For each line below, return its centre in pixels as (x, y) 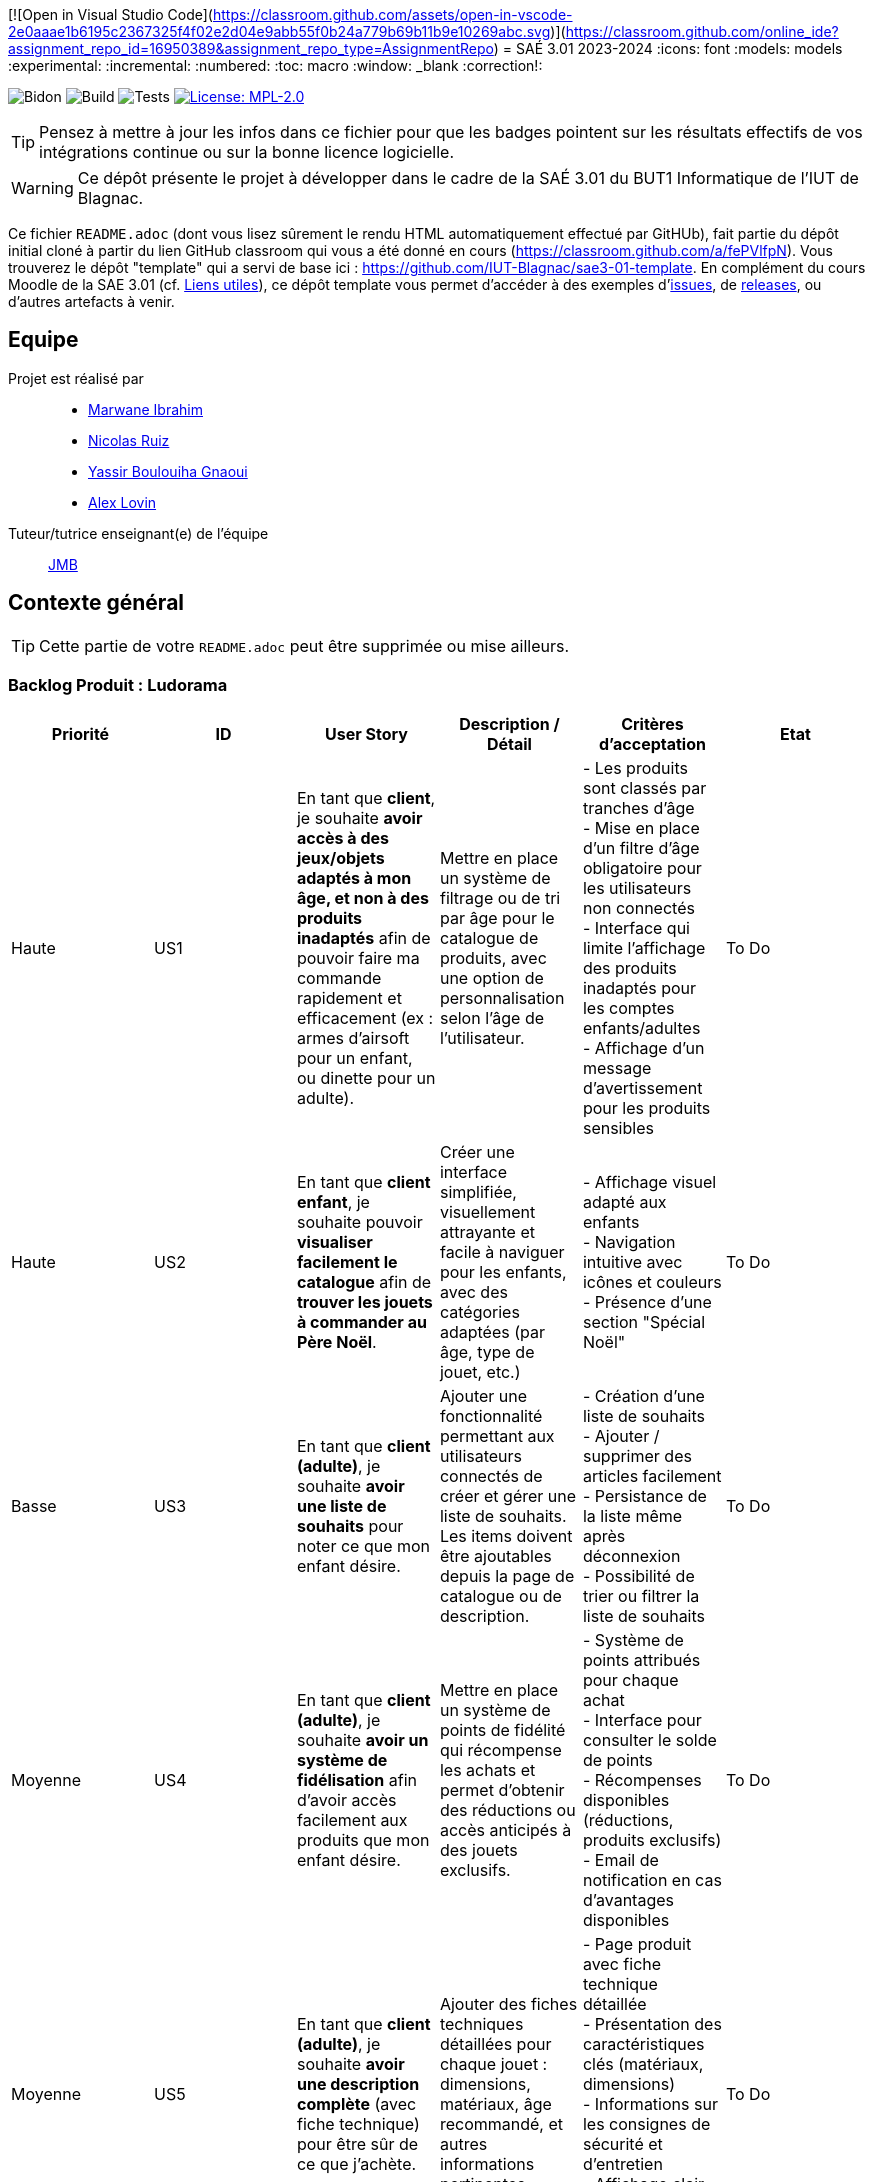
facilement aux (352, 1820)
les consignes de (646, 2124)
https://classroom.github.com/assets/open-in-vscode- (392, 14)
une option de (491, 978)
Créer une (477, 1152)
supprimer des (637, 1456)
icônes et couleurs (652, 1282)
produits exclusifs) (652, 1840)
